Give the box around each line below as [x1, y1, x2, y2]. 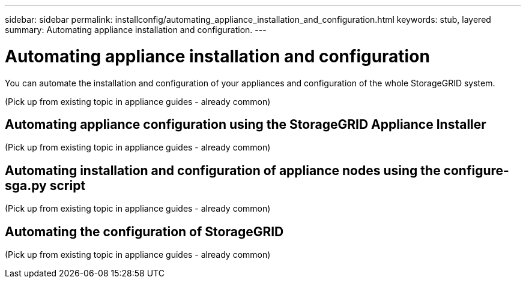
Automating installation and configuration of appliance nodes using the [5, 162, 441, 178]
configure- [443, 162, 509, 178]
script [49, 177, 86, 193]
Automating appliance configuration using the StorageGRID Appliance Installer [5, 116, 486, 132]
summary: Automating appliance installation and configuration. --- [5, 25, 267, 35]
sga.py [5, 177, 47, 193]
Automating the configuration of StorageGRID [5, 224, 284, 239]
